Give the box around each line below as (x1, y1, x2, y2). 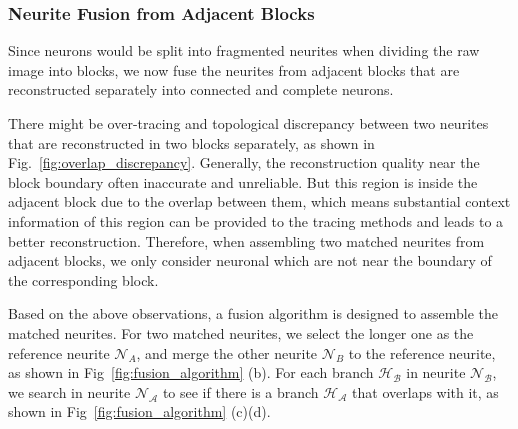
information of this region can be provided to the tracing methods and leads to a (8, 210, 504, 231)
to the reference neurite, (348, 342, 496, 363)
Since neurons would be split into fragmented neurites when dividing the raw (8, 40, 480, 61)
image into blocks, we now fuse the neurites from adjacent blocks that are (8, 59, 460, 80)
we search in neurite (8, 381, 131, 402)
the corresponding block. (8, 269, 159, 290)
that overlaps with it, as (352, 381, 499, 402)
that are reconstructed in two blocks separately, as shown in (8, 132, 375, 153)
